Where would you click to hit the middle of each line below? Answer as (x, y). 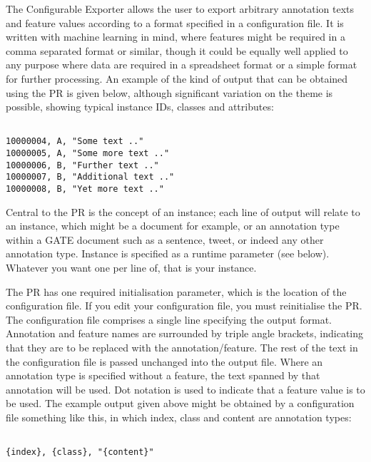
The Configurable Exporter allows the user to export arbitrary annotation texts (180, 9)
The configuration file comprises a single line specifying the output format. (169, 319)
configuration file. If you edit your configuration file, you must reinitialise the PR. (184, 306)
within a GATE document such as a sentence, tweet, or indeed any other (165, 239)
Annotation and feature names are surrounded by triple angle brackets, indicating (185, 333)
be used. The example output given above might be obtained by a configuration (180, 403)
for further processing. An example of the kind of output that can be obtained (177, 78)
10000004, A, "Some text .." (75, 142)
